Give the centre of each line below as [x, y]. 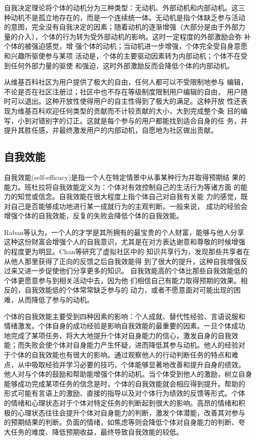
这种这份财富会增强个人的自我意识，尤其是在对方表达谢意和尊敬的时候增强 [125, 242]
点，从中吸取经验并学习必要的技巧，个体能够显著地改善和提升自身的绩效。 [125, 364]
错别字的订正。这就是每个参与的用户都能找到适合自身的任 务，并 [143, 120]
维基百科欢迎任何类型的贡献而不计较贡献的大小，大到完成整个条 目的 [129, 110]
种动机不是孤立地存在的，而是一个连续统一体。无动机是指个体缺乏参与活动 [125, 17]
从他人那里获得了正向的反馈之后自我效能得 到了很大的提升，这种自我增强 [122, 261]
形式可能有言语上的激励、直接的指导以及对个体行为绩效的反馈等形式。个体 [125, 393]
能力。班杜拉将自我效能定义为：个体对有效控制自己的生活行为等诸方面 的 [122, 187]
